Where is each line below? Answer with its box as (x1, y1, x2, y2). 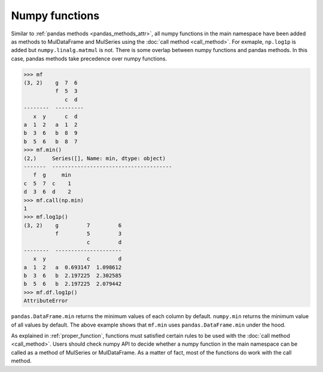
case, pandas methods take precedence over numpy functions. (11, 55, 167, 62)
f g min (33, 171, 72, 179)
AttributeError (23, 297, 68, 304)
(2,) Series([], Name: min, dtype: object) (23, 155, 166, 162)
